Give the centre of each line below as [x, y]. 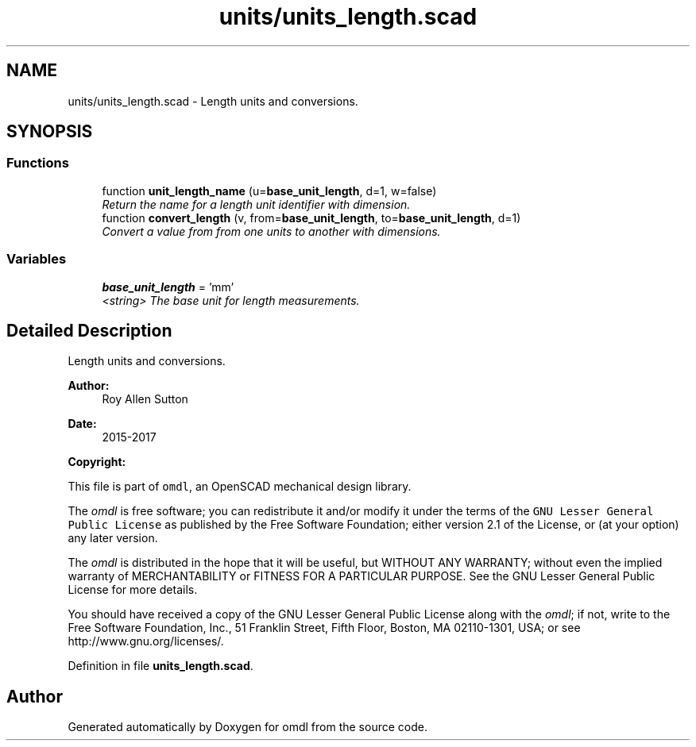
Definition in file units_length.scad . [160, 666]
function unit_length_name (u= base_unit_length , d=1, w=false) [269, 191]
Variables [37, 259]
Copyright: [97, 462]
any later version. [113, 538]
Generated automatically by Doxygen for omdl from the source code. [247, 727]
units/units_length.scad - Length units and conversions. [213, 101]
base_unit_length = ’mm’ [168, 287]
